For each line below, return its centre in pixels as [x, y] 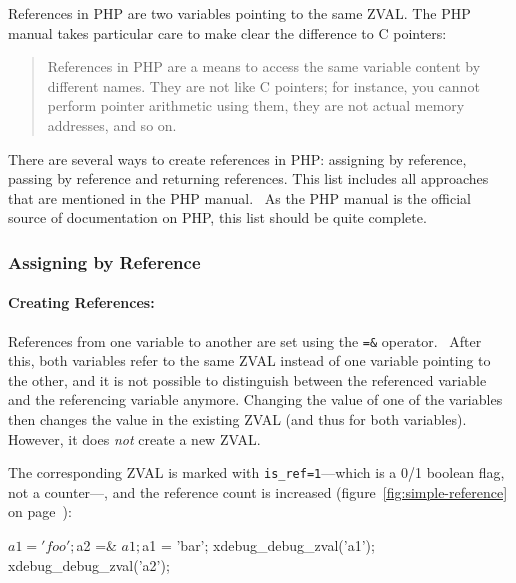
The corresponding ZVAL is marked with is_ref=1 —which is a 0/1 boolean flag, [256, 472]
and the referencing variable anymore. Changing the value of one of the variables [255, 399]
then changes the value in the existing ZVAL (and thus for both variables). [237, 419]
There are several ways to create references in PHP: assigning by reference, [237, 158]
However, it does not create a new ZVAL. [134, 438]
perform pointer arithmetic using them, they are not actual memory [256, 105]
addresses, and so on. [112, 124]
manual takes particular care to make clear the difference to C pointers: [227, 32]
